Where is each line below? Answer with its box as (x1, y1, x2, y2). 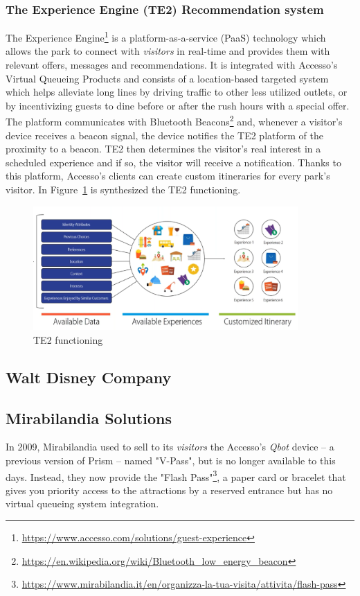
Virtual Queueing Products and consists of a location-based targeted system (6, 71, 329, 85)
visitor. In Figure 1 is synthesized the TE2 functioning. (6, 182, 241, 197)
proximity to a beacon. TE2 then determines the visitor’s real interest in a (6, 141, 321, 156)
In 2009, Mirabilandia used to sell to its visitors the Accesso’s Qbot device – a (6, 439, 334, 454)
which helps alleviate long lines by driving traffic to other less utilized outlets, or (6, 85, 348, 99)
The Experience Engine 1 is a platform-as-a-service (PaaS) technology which (6, 28, 326, 44)
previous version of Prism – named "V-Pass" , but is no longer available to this (6, 453, 336, 467)
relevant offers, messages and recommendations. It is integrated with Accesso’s (6, 58, 338, 72)
